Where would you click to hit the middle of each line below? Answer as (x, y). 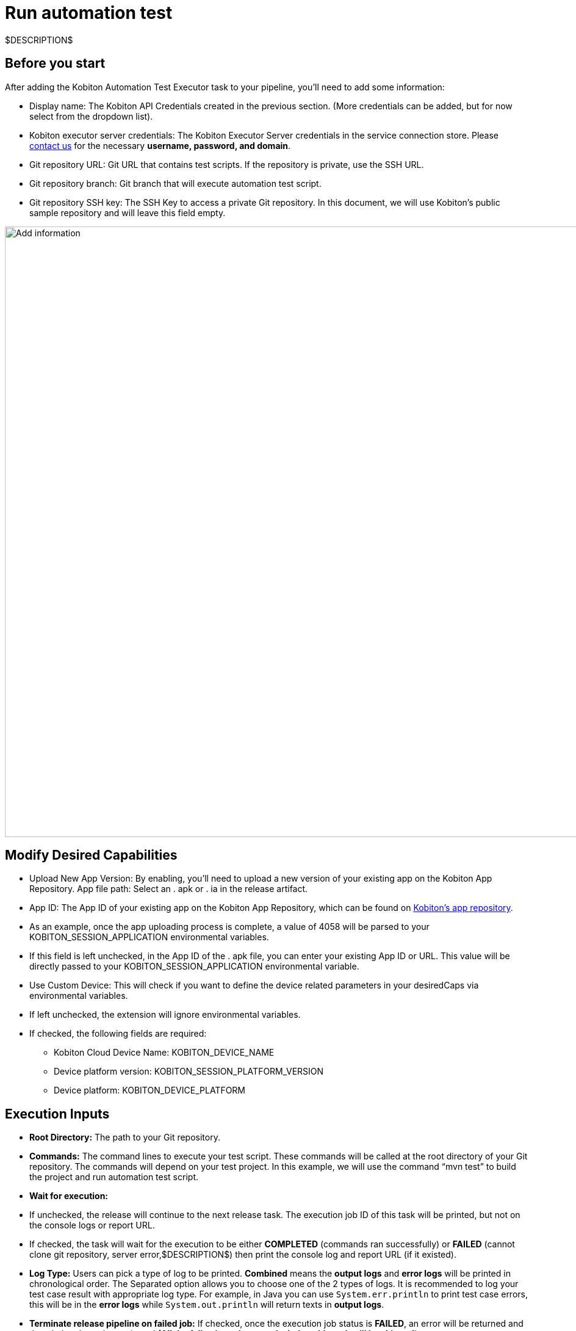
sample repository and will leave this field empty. (128, 212)
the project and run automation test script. (114, 1177)
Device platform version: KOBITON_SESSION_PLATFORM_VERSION (189, 1072)
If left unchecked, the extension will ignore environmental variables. (165, 1015)
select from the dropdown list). (91, 116)
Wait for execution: (69, 1196)
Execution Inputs (57, 1114)
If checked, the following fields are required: (118, 1034)
